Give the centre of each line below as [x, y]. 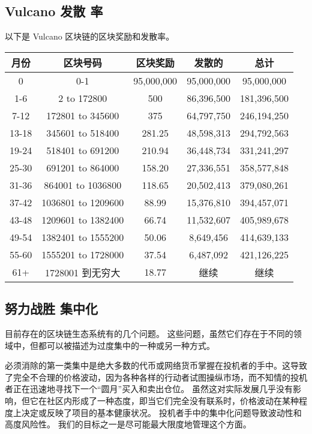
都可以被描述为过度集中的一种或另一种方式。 [126, 345]
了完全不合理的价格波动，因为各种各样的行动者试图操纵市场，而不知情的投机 [156, 377]
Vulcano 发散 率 [54, 11]
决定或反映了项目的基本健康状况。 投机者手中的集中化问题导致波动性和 [161, 412]
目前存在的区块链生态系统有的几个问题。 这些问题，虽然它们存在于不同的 [149, 333]
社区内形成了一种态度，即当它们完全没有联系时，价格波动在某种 [172, 400]
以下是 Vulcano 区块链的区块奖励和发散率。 [90, 36]
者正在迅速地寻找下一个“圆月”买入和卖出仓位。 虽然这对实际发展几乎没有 [149, 389]
